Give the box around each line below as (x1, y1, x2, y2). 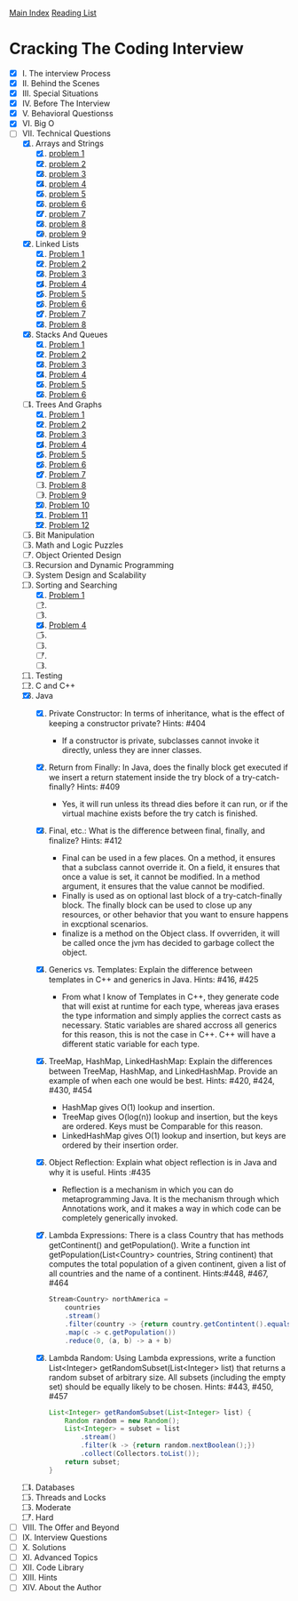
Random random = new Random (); (65, 1416, 180, 1425)
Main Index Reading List (9, 8, 98, 18)
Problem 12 (48, 519, 90, 530)
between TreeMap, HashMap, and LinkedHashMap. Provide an (48, 1066, 278, 1077)
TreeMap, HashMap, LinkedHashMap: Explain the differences (48, 1056, 273, 1067)
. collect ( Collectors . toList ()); (80, 1449, 200, 1458)
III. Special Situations (21, 88, 99, 99)
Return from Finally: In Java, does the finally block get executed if (48, 762, 288, 772)
